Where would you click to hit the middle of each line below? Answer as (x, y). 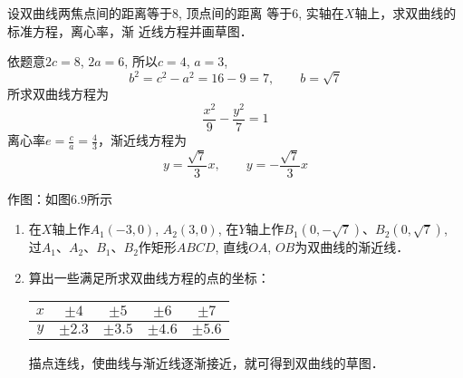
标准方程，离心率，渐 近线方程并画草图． (130, 30)
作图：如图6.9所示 (60, 198)
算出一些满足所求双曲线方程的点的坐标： (149, 277)
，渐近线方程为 (142, 140)
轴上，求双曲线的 (405, 13)
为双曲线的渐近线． (352, 247)
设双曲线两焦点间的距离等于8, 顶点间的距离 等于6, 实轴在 (176, 13)
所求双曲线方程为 (58, 94)
